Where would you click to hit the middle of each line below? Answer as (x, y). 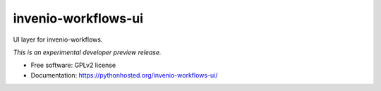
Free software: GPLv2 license (73, 65)
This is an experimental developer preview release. (87, 52)
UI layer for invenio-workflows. (58, 40)
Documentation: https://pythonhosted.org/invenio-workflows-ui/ (124, 75)
